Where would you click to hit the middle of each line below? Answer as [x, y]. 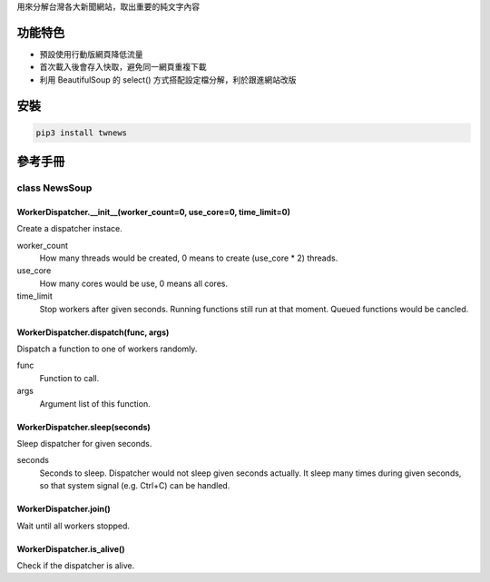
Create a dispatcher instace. [69, 229]
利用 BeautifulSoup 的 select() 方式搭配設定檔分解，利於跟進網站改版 [168, 79]
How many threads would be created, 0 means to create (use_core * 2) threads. [189, 258]
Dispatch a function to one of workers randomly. [107, 349]
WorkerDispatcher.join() [64, 509]
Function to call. [69, 378]
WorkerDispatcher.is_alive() [71, 548]
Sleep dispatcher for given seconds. [84, 443]
